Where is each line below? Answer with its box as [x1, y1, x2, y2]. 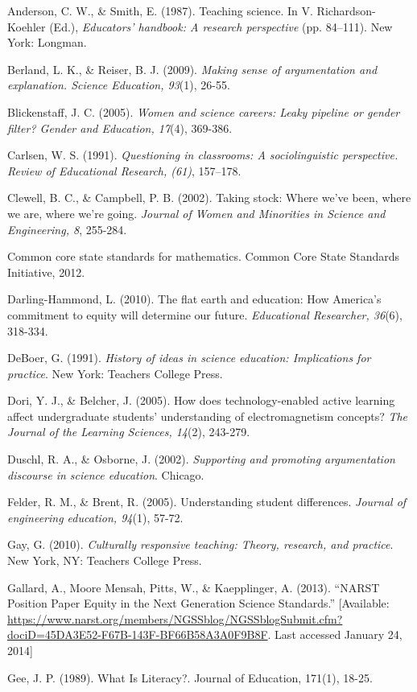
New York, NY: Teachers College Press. [7, 552, 202, 569]
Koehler [7, 18, 46, 35]
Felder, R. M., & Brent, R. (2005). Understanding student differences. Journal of [7, 493, 407, 510]
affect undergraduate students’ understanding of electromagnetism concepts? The [7, 407, 408, 424]
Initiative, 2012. [7, 263, 85, 280]
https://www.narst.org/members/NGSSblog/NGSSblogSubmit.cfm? [7, 610, 343, 627]
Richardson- [316, 2, 376, 19]
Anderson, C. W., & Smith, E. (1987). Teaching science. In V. [7, 2, 313, 19]
